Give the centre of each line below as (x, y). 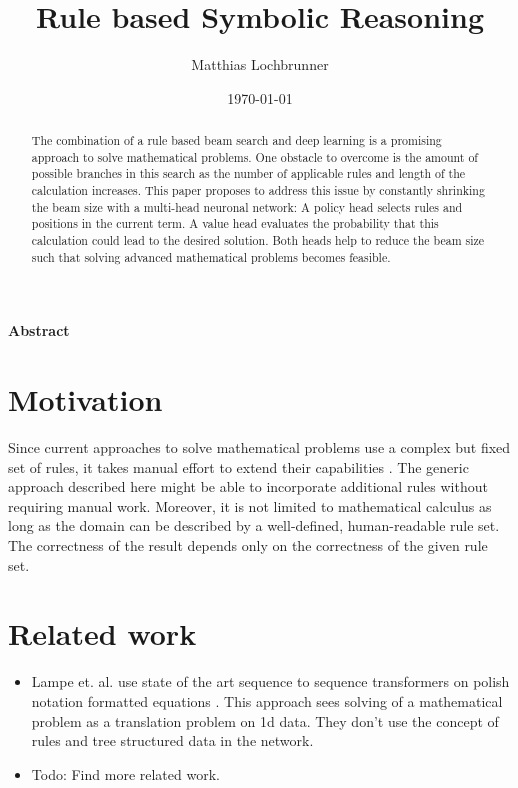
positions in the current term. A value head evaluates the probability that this (235, 223)
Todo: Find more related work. (125, 773)
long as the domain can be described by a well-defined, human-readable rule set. (254, 525)
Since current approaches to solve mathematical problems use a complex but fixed (259, 447)
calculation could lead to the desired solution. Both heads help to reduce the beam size (258, 240)
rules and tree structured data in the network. (172, 740)
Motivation (85, 399)
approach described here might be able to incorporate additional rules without (248, 486)
